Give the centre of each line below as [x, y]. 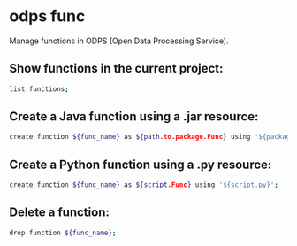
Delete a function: [60, 213]
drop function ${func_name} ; [63, 233]
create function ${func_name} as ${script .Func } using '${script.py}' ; [144, 185]
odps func [47, 16]
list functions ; [39, 89]
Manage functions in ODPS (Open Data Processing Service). [119, 41]
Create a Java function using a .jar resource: [134, 117]
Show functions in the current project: [116, 69]
